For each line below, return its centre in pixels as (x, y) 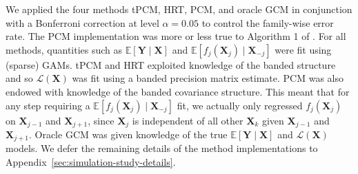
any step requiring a (48, 105)
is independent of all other (188, 120)
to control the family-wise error (268, 22)
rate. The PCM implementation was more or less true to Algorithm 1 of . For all (176, 36)
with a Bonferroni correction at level (82, 22)
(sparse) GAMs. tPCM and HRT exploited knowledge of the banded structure (171, 64)
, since (101, 120)
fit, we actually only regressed (240, 105)
